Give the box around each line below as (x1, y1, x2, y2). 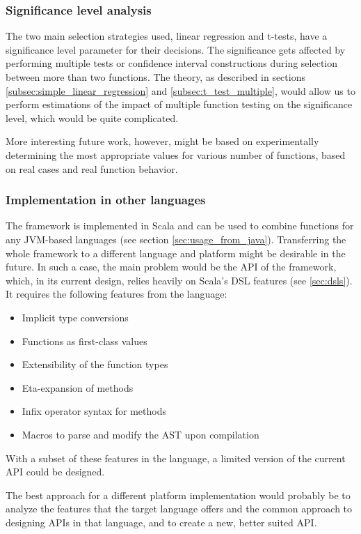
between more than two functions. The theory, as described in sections (6, 70, 305, 84)
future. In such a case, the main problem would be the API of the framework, (6, 259, 337, 274)
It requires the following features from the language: (6, 287, 227, 301)
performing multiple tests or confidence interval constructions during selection (6, 56, 338, 70)
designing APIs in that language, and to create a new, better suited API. (6, 514, 317, 529)
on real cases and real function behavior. (6, 161, 178, 176)
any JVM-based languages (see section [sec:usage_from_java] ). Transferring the (6, 231, 346, 246)
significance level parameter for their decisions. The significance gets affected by (6, 42, 346, 56)
